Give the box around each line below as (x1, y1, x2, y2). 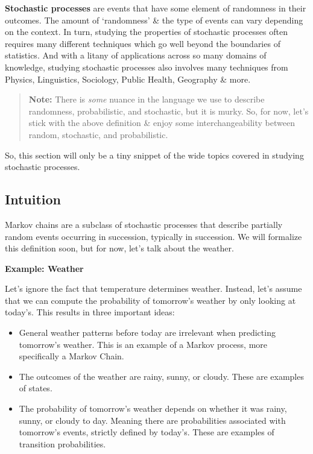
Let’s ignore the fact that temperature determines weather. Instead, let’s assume (5, 282, 302, 295)
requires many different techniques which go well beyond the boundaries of (5, 37, 280, 49)
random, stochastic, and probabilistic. (28, 128, 168, 140)
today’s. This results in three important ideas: (5, 306, 175, 318)
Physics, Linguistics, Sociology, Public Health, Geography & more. (5, 72, 251, 85)
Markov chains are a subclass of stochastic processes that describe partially (5, 218, 283, 230)
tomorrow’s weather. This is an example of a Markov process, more (19, 338, 268, 350)
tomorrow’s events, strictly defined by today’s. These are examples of (19, 426, 274, 438)
